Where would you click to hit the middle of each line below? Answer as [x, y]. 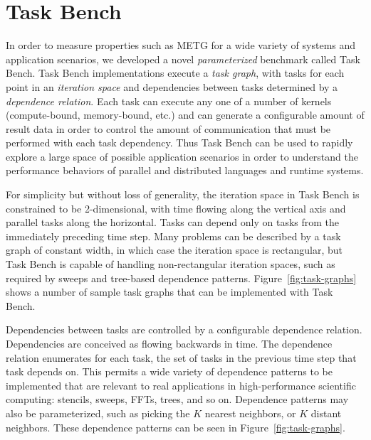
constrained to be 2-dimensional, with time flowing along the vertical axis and [176, 208]
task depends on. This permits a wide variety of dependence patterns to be [169, 371]
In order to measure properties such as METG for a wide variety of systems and [181, 45]
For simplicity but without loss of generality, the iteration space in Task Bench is [183, 194]
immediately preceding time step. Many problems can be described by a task [173, 236]
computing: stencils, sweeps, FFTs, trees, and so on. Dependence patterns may [177, 399]
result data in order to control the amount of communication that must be [168, 128]
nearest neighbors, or [250, 413]
